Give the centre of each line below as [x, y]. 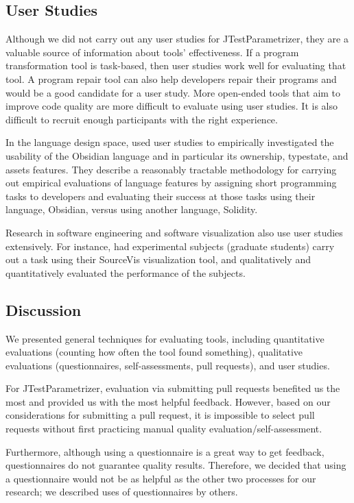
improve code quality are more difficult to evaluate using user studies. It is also [172, 106]
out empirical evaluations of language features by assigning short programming [171, 183]
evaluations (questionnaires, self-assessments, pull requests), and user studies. [168, 365]
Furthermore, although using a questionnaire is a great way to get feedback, [165, 451]
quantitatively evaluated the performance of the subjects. [126, 272]
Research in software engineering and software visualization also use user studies [174, 232]
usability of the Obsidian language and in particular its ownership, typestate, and [177, 155]
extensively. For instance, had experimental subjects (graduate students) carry [170, 246]
